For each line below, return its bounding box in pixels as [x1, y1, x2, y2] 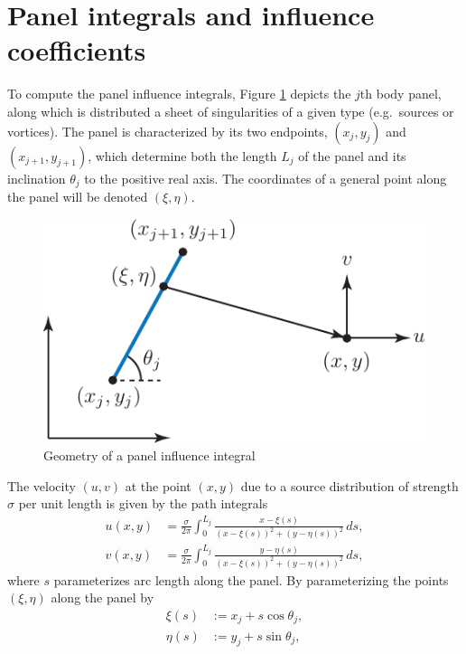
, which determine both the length [88, 146, 277, 165]
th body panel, [359, 84, 442, 103]
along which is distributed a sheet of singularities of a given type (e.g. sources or [7, 101, 454, 120]
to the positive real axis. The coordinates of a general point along [84, 168, 447, 187]
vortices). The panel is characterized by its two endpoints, [7, 121, 328, 140]
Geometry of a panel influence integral [43, 446, 256, 465]
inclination [7, 168, 66, 187]
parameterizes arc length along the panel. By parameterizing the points [53, 570, 449, 589]
